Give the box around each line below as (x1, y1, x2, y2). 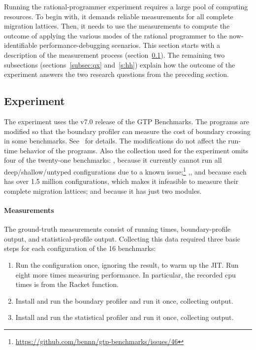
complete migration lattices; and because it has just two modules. (4, 185, 202, 196)
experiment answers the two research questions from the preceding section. (4, 69, 229, 79)
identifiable (4, 40, 37, 50)
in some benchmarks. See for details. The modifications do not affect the (4, 136, 226, 146)
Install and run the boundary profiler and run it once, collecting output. (15, 295, 233, 306)
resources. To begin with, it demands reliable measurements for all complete (4, 11, 233, 21)
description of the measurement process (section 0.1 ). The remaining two (4, 49, 225, 60)
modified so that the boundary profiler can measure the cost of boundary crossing (4, 126, 251, 136)
